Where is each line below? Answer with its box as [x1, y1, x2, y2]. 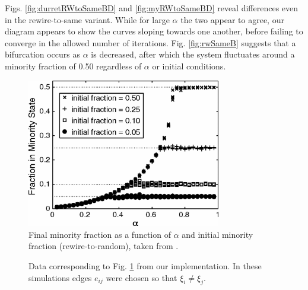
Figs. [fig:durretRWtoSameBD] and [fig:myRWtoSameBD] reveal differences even [5, 2, 299, 14]
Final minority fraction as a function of [28, 228, 171, 240]
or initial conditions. [152, 59, 226, 72]
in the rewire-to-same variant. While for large [5, 13, 170, 26]
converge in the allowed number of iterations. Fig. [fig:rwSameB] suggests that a [5, 36, 296, 49]
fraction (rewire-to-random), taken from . [28, 240, 179, 252]
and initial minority [182, 228, 253, 240]
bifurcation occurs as [5, 48, 81, 60]
